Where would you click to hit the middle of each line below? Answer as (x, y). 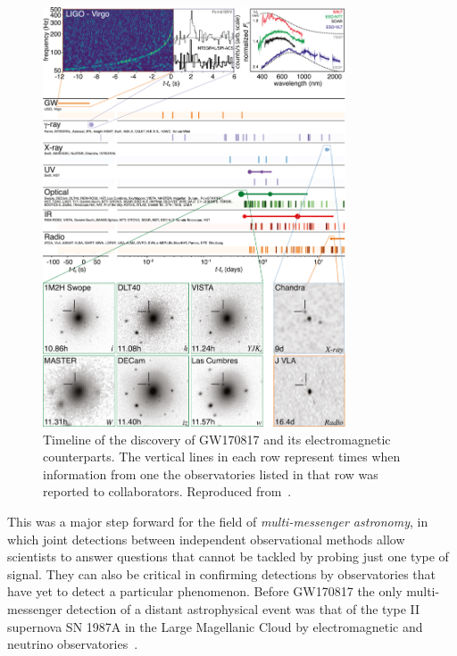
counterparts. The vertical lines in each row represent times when (222, 457)
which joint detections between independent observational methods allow (206, 539)
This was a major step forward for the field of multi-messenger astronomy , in (218, 521)
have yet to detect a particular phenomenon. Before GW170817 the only (205, 591)
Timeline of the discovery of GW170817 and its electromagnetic (217, 439)
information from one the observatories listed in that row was (211, 473)
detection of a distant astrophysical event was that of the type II (243, 608)
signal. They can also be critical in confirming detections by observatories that (222, 573)
